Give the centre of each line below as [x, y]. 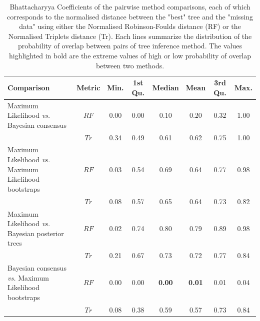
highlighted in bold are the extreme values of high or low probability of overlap [130, 55]
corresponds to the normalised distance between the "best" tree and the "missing [130, 16]
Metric [88, 87]
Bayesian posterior [36, 233]
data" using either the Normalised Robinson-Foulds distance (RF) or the [130, 26]
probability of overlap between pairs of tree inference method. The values [130, 46]
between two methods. [130, 65]
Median [165, 87]
